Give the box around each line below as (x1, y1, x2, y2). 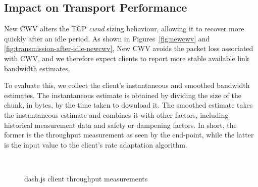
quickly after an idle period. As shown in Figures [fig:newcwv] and (4, 33, 210, 43)
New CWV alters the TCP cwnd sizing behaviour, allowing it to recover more (4, 23, 244, 34)
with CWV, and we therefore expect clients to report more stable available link (4, 53, 249, 63)
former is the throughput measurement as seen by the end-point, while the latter (4, 129, 254, 140)
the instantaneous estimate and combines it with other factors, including (4, 109, 229, 120)
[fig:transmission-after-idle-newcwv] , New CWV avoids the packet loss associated (4, 43, 253, 54)
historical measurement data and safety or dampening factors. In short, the (4, 119, 237, 130)
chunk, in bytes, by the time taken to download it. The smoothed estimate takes (4, 100, 253, 110)
